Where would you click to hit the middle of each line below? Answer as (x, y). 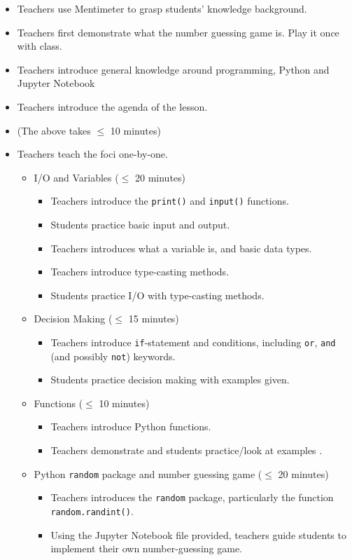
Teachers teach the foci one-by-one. (92, 154)
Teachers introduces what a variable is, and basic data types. (181, 248)
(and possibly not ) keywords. (113, 356)
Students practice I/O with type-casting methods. (157, 295)
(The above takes (54, 130)
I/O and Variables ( (76, 177)
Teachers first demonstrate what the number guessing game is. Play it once (178, 32)
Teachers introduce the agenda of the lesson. (112, 106)
